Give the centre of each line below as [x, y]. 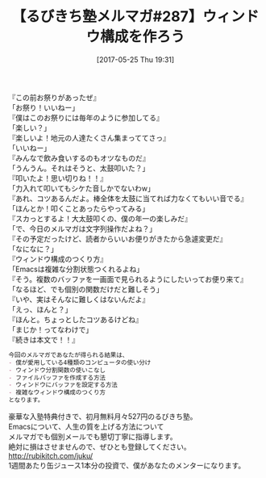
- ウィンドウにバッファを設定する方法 [63, 385]
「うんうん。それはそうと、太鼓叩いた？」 [79, 168]
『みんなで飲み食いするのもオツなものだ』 [79, 157]
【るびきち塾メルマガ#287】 [107, 17]
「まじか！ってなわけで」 [51, 329]
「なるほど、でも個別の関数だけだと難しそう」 [86, 289]
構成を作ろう [142, 37]
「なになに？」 [33, 249]
